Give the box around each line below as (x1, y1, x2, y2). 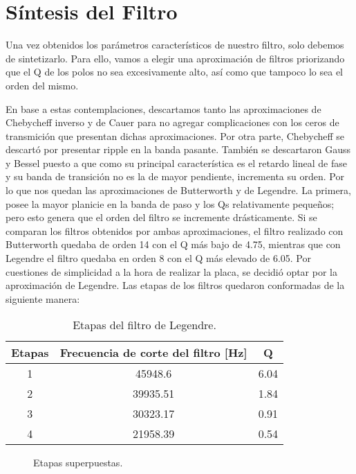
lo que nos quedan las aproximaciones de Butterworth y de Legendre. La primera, (6, 183, 351, 197)
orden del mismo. (6, 78, 79, 92)
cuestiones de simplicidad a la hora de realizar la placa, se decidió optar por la (6, 264, 337, 279)
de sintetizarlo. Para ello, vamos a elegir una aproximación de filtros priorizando (6, 51, 345, 65)
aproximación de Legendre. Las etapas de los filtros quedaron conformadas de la (6, 278, 345, 292)
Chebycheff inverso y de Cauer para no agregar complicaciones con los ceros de (6, 115, 339, 130)
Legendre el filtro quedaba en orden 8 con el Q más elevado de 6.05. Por (6, 251, 311, 265)
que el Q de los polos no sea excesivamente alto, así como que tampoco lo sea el (6, 64, 344, 79)
